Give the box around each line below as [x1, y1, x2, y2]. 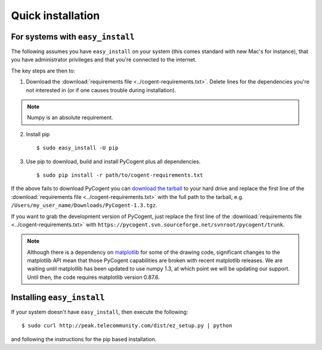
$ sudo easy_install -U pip [36, 145, 119, 152]
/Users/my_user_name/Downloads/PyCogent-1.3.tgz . [11, 202, 157, 209]
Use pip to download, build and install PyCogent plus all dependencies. [26, 158, 201, 165]
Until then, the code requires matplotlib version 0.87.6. [27, 274, 160, 281]
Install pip [26, 130, 50, 137]
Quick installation [11, 9, 100, 22]
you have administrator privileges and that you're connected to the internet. [11, 56, 197, 63]
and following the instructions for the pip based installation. [11, 335, 157, 343]
